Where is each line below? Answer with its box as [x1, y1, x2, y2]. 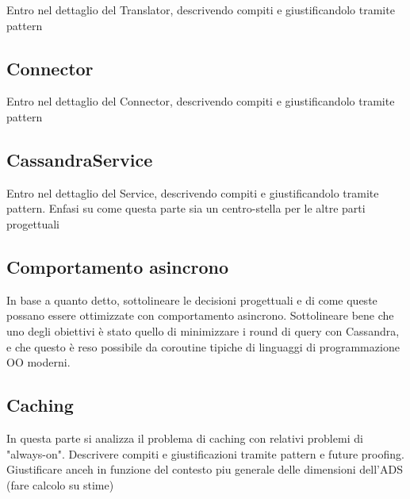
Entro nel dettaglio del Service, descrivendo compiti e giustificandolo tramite [6, 184, 379, 201]
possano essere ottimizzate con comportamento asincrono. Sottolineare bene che [6, 307, 394, 324]
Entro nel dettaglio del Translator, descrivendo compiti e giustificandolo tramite [6, 2, 395, 17]
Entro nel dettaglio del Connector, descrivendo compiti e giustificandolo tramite [6, 93, 395, 109]
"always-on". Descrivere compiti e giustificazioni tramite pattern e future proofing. [6, 445, 404, 462]
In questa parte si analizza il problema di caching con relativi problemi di [6, 429, 363, 446]
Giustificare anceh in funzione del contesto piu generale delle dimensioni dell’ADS [6, 461, 403, 478]
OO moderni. [6, 354, 71, 370]
